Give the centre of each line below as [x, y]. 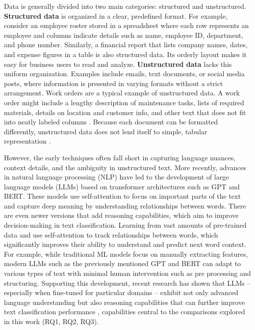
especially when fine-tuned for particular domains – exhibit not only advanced [121, 292]
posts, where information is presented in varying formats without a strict [114, 83]
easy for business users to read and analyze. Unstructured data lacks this [118, 64]
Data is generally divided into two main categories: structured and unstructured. [125, 6]
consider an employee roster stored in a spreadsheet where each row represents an [127, 25]
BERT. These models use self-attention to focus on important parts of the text [122, 196]
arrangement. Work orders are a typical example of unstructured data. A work [122, 93]
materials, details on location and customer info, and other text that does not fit [125, 112]
